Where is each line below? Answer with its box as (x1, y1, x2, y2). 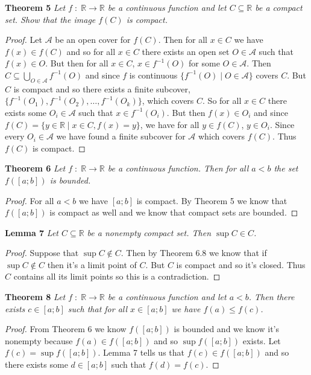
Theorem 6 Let (5, 162, 66, 175)
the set (274, 162, 298, 175)
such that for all (68, 302, 128, 315)
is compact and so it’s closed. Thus (176, 258, 306, 271)
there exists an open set (142, 45, 230, 57)
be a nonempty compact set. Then (87, 226, 212, 239)
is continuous (129, 68, 178, 81)
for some (189, 57, 220, 69)
